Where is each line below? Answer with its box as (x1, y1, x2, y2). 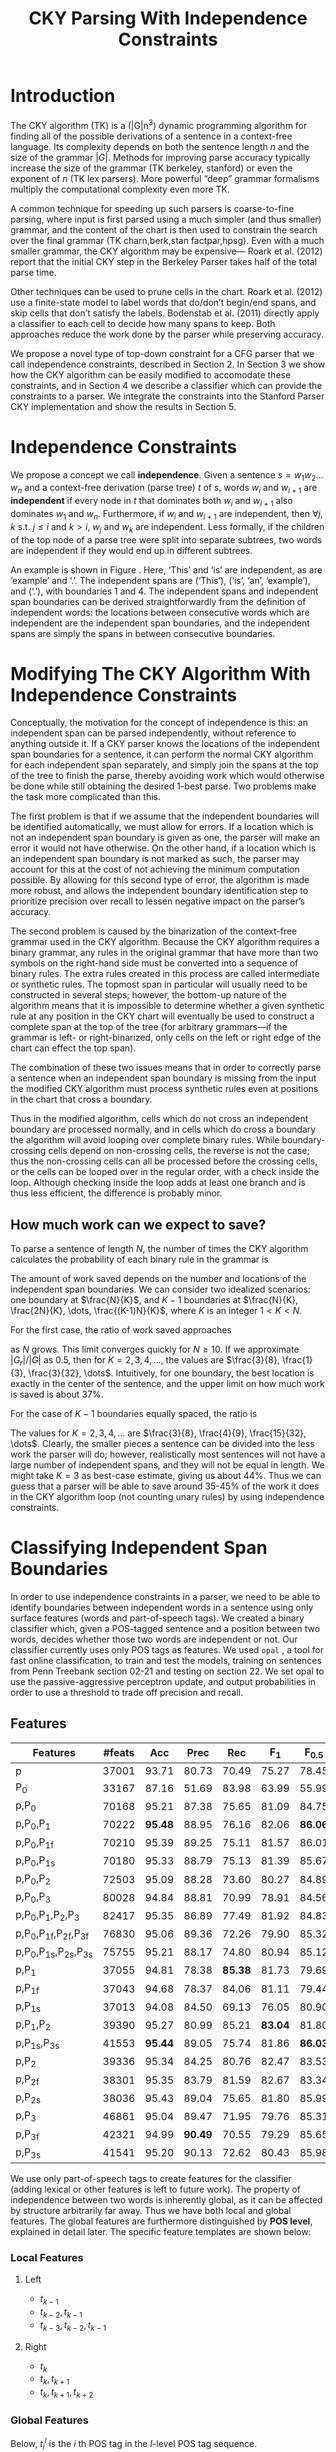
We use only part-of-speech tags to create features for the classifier (10, 2172, 292, 2184)
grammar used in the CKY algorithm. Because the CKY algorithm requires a (10, 936, 320, 948)
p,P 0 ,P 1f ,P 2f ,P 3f (15, 1926, 90, 1942)
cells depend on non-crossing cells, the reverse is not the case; (48, 1145, 310, 1157)
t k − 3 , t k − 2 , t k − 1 (39, 2318, 107, 2333)
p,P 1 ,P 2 (15, 2017, 52, 2033)
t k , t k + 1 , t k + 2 (39, 2386, 94, 2401)
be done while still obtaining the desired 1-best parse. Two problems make (10, 780, 317, 792)
